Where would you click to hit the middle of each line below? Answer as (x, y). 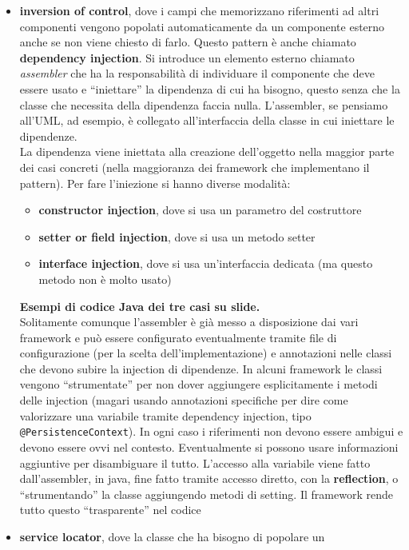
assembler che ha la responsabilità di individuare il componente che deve (197, 73)
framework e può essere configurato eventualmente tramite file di (178, 337)
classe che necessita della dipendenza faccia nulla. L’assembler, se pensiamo (204, 104)
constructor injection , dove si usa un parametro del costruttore (200, 210)
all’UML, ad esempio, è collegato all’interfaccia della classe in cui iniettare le (207, 120)
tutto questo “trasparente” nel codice (110, 510)
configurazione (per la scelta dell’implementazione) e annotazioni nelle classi (206, 353)
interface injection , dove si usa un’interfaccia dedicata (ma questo (206, 263)
